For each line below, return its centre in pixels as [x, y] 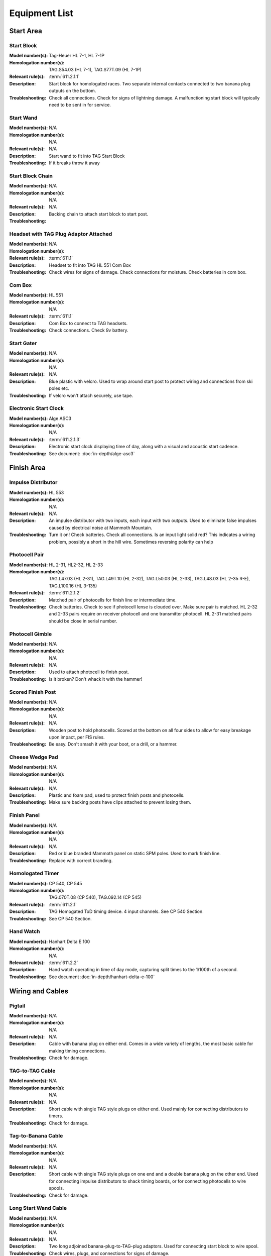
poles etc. [59, 388]
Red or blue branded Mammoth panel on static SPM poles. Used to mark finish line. [135, 854]
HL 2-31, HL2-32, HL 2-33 [76, 565]
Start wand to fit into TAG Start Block [87, 156]
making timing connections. [78, 1051]
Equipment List [41, 13]
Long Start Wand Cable [38, 1208]
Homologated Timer [34, 873]
